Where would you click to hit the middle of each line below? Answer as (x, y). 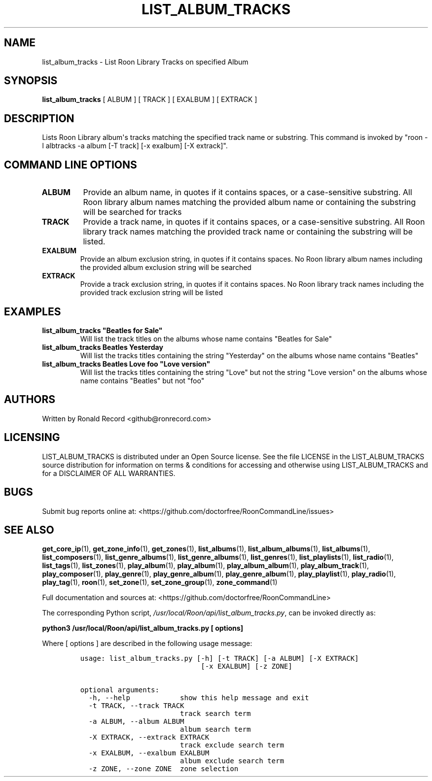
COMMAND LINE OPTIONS (71, 165)
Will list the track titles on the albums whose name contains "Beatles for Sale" (206, 339)
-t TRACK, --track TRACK (136, 706)
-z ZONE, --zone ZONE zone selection (163, 769)
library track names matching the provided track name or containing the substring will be (248, 232)
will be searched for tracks (132, 212)
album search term (216, 730)
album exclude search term (232, 761)
